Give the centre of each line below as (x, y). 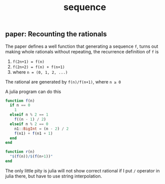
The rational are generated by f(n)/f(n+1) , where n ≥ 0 (63, 81)
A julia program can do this (33, 91)
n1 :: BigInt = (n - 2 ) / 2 (42, 129)
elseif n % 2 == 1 (29, 115)
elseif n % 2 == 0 (29, 124)
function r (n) (20, 152)
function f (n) (20, 101)
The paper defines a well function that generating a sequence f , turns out (82, 46)
